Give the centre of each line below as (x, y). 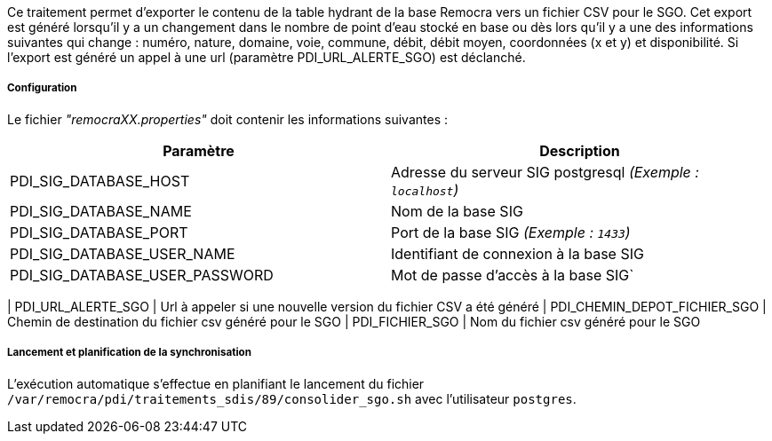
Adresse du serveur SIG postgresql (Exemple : (545, 172)
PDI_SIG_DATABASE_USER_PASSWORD (142, 275)
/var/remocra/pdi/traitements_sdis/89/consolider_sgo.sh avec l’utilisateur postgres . (292, 398)
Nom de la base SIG (457, 211)
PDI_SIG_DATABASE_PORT (99, 232)
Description (580, 150)
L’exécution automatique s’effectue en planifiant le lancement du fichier (216, 383)
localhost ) (425, 189)
